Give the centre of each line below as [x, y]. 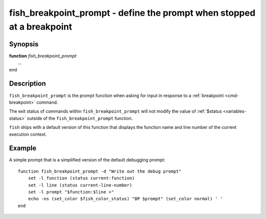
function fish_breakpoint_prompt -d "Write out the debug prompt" [100, 171]
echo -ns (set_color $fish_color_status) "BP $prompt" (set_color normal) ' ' [125, 199]
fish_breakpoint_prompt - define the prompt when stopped [132, 13]
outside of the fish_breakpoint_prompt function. [80, 118]
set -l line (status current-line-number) [80, 185]
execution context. [28, 134]
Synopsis [24, 44]
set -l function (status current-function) [81, 178]
